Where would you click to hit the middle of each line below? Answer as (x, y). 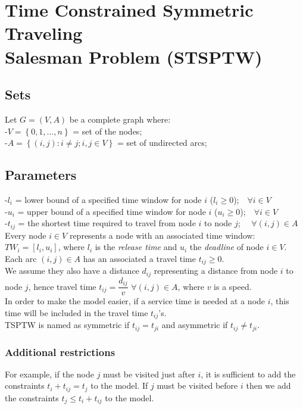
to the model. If (119, 385)
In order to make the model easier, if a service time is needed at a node (135, 301)
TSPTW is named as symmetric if (67, 325)
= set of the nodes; (107, 131)
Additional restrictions (60, 352)
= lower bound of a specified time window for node (108, 199)
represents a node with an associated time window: (162, 235)
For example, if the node (49, 374)
